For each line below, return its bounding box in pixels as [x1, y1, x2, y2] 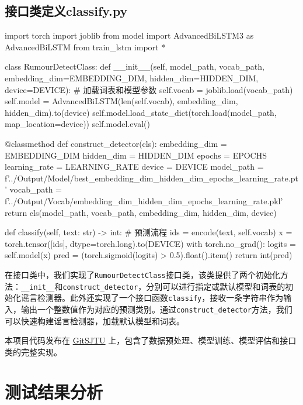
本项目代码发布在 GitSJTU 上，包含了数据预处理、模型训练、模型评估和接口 [5, 334, 297, 346]
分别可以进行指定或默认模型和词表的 [146, 280, 285, 292]
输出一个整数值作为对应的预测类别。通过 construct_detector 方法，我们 [20, 303, 292, 315]
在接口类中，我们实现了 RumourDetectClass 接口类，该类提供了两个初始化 [5, 268, 280, 280]
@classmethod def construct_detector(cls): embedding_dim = [5, 137, 227, 149]
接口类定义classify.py [5, 2, 128, 20]
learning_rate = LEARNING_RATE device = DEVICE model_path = [5, 160, 264, 173]
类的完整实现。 [5, 345, 62, 358]
